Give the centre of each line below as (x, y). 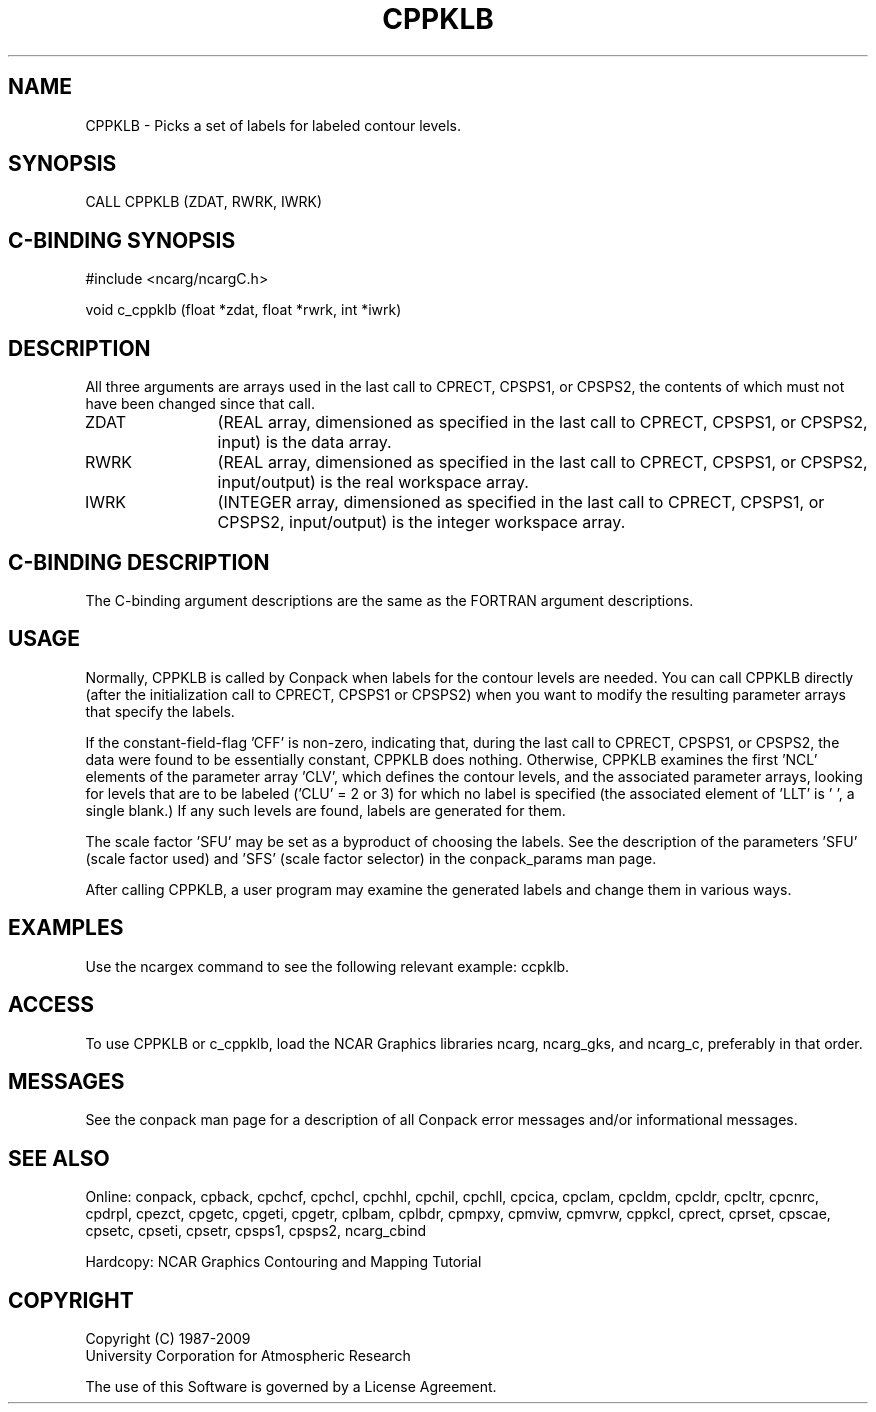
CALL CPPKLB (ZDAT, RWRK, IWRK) (204, 202)
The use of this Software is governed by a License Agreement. (291, 1387)
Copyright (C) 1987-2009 (168, 1339)
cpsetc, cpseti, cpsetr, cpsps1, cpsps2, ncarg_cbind (256, 1231)
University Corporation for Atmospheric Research (248, 1356)
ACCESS (51, 1005)
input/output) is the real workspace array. (373, 482)
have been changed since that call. (200, 404)
